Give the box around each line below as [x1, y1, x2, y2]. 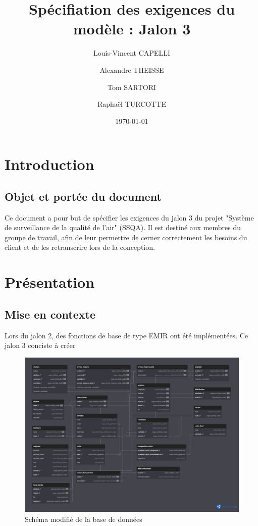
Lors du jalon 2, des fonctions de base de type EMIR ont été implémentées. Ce [5, 330, 248, 340]
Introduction [5, 154, 94, 174]
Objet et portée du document [5, 188, 162, 204]
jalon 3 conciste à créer [5, 340, 76, 350]
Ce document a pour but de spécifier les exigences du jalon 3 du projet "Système [5, 212, 254, 223]
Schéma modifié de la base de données [25, 513, 142, 524]
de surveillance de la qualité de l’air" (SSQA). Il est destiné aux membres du [5, 222, 241, 233]
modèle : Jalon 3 [73, 18, 191, 39]
